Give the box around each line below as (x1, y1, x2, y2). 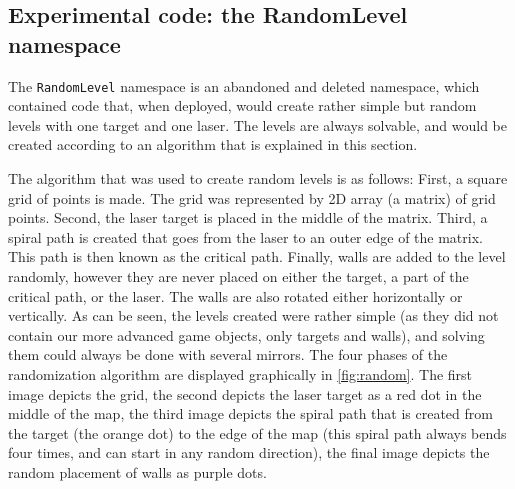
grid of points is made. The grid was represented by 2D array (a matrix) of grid (8, 187, 496, 208)
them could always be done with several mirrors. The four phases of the (8, 344, 448, 365)
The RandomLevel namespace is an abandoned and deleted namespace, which (8, 75, 480, 96)
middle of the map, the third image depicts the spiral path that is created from (8, 403, 493, 424)
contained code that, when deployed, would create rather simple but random (8, 95, 477, 116)
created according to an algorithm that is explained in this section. (8, 134, 418, 155)
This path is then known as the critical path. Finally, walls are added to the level (8, 246, 506, 267)
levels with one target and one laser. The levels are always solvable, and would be (8, 114, 507, 135)
